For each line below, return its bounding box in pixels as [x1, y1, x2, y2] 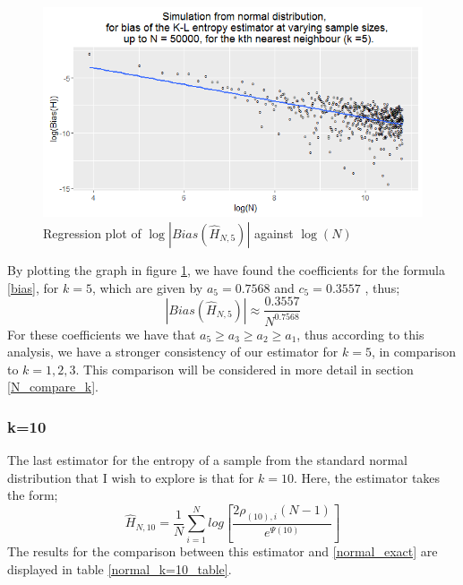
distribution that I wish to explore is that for [7, 468, 254, 486]
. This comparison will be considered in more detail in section [75, 359, 414, 378]
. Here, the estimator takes [293, 468, 441, 486]
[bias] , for [7, 278, 59, 297]
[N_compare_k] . [7, 377, 99, 396]
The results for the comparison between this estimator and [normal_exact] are [7, 542, 438, 561]
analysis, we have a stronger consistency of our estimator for [7, 342, 339, 361]
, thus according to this [296, 324, 424, 343]
